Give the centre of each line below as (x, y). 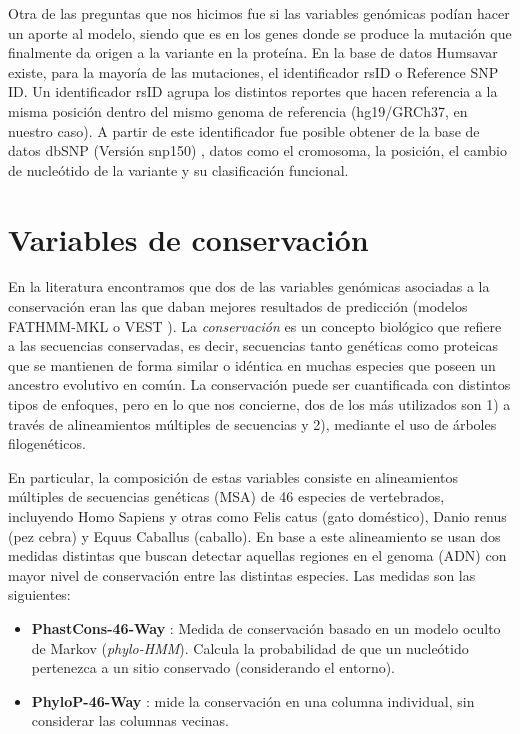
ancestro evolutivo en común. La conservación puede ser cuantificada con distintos (259, 384)
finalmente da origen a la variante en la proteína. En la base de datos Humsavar (253, 52)
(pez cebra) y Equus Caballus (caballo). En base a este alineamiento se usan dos (254, 535)
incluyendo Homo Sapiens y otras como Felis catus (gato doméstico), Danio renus (257, 516)
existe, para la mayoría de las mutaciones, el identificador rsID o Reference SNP (253, 71)
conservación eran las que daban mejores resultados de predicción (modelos (238, 306)
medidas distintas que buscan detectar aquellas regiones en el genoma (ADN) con (257, 555)
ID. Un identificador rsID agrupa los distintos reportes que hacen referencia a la (253, 91)
